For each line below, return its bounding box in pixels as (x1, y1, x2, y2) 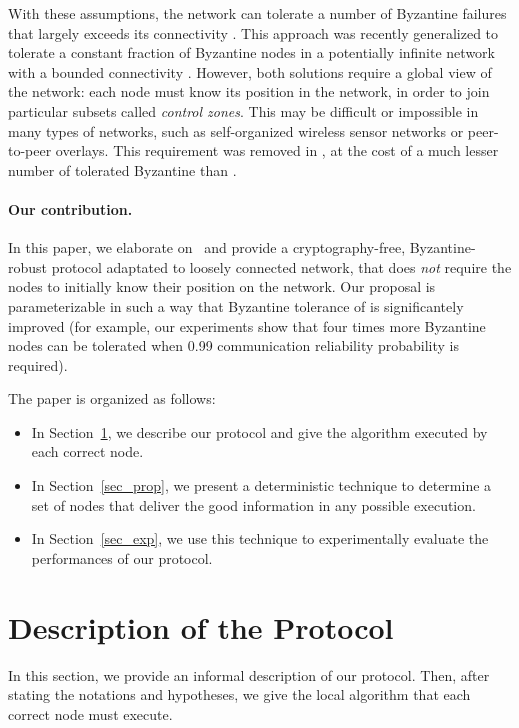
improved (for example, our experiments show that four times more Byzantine (8, 315, 486, 336)
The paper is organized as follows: (8, 388, 216, 409)
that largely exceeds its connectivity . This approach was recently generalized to (8, 22, 499, 43)
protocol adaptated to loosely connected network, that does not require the (51, 256, 512, 277)
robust (8, 256, 48, 277)
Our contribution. (8, 198, 133, 219)
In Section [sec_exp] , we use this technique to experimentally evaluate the (31, 528, 489, 549)
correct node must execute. (8, 703, 173, 724)
